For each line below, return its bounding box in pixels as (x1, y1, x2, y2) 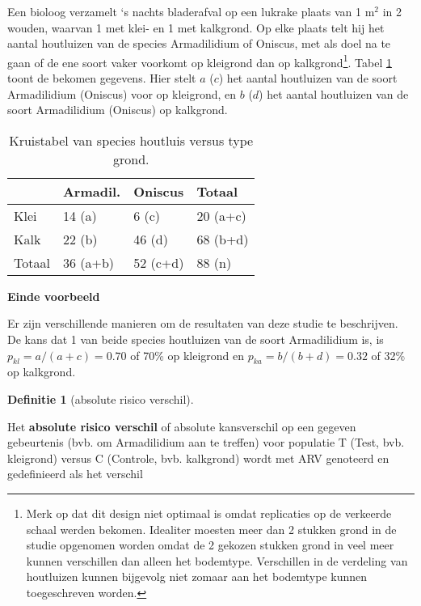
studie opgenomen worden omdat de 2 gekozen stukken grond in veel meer (26, 536, 394, 553)
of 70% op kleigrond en (130, 346, 245, 363)
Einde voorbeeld (7, 287, 100, 304)
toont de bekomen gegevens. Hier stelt (7, 70, 196, 87)
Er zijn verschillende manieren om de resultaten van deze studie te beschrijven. (7, 315, 398, 332)
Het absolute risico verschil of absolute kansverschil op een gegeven (7, 417, 356, 434)
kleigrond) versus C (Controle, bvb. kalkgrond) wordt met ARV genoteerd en (7, 449, 389, 466)
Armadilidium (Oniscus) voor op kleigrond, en (7, 85, 237, 102)
